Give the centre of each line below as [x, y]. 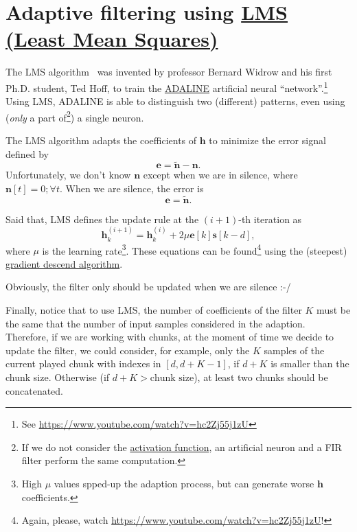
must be [334, 310]
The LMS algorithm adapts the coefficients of [101, 140]
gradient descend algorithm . [64, 263]
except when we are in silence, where [220, 175]
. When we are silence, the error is [131, 188]
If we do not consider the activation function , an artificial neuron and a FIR [182, 447]
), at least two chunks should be [261, 377]
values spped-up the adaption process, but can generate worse [184, 484]
